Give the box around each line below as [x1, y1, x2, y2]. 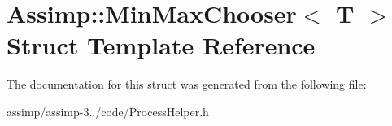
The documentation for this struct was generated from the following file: [7, 76, 367, 93]
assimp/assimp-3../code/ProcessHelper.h [7, 102, 209, 119]
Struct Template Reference [7, 28, 316, 62]
